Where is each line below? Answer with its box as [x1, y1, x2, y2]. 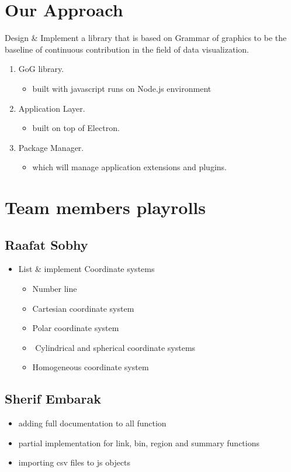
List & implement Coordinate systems [18, 263, 155, 275]
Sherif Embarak [5, 390, 101, 408]
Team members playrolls [5, 195, 206, 219]
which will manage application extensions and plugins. [32, 161, 227, 173]
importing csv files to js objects [18, 456, 131, 468]
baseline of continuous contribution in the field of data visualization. [5, 43, 249, 55]
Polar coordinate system [32, 322, 119, 334]
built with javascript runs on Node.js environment [32, 82, 212, 94]
